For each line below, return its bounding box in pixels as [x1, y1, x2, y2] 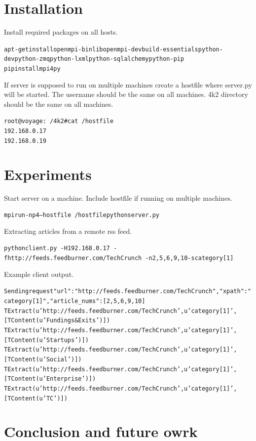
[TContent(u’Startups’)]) [4, 336, 89, 344]
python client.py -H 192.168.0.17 [4, 245, 110, 252]
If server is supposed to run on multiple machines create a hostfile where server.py [4, 79, 252, 89]
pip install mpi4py [4, 65, 61, 73]
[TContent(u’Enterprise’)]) [4, 375, 96, 383]
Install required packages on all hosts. [4, 27, 118, 37]
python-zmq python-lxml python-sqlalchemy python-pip [14, 55, 184, 63]
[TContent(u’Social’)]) [4, 355, 82, 363]
